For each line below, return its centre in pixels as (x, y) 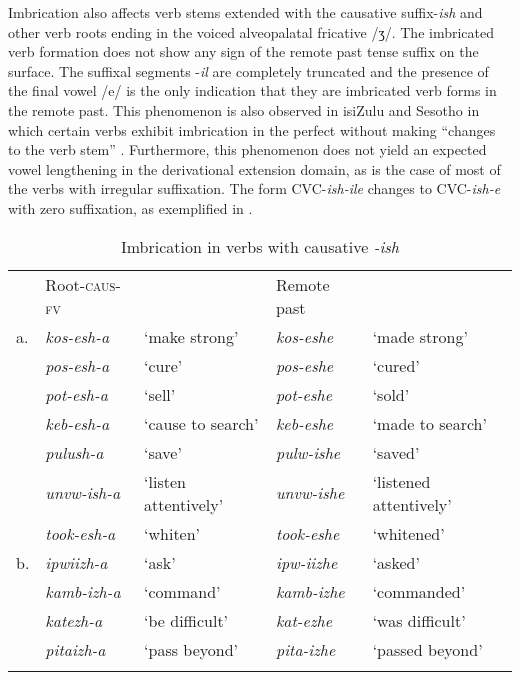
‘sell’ (160, 394)
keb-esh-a (77, 423)
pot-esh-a (76, 394)
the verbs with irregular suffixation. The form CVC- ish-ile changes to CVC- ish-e (254, 188)
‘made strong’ (420, 336)
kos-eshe (304, 336)
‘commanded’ (419, 591)
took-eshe (307, 533)
